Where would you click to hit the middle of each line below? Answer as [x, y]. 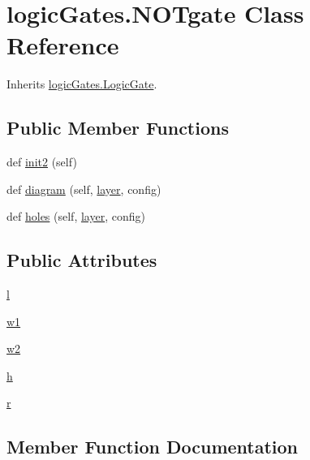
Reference [63, 45]
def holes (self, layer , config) [76, 216]
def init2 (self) [42, 162]
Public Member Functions [118, 128]
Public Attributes [82, 260]
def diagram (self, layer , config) [84, 189]
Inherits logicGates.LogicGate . [82, 84]
